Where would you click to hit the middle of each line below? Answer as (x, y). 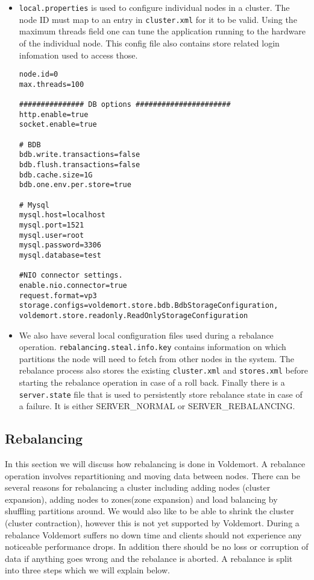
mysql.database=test (60, 255)
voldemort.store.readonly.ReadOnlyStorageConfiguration (133, 315)
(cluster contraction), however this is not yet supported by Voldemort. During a (152, 523)
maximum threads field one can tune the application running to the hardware (162, 31)
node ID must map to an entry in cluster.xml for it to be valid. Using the (158, 19)
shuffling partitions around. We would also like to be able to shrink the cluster (149, 511)
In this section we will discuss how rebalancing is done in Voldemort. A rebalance (155, 464)
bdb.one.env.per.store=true (75, 185)
